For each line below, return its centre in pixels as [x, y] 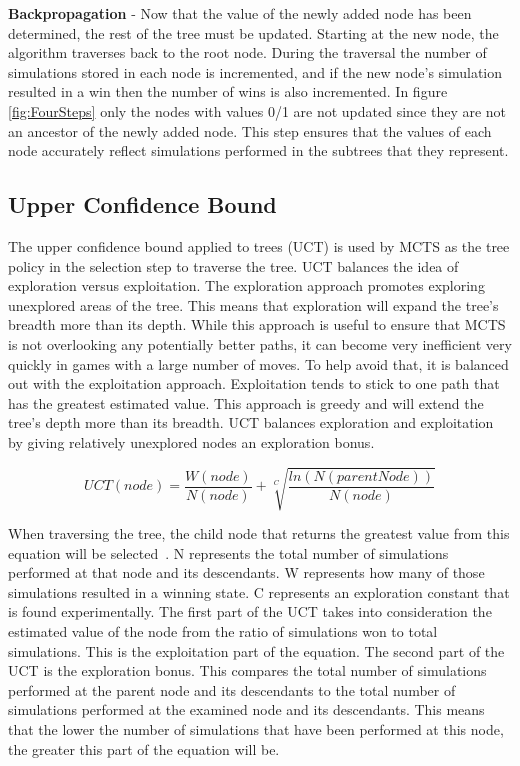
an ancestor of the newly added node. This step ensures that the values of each [250, 130]
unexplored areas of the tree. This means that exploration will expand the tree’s [253, 304]
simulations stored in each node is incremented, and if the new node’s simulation [255, 71]
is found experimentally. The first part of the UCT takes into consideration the [250, 611]
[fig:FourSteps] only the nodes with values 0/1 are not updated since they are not [257, 110]
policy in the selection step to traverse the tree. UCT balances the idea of [233, 265]
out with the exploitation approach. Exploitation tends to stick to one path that [254, 383]
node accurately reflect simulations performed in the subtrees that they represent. [258, 150]
